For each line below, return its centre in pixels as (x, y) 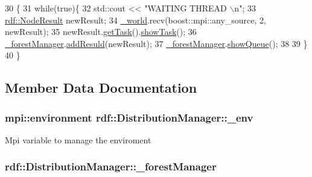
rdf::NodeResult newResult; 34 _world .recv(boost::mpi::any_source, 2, (135, 20)
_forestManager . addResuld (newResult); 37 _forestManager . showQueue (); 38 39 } (156, 43)
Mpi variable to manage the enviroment (78, 139)
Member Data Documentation (101, 88)
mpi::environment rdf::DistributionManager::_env (129, 117)
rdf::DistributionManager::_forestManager (111, 166)
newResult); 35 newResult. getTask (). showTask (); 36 (101, 32)
